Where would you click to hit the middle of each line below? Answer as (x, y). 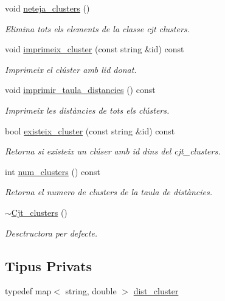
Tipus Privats (49, 265)
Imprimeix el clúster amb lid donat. (71, 69)
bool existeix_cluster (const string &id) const (90, 130)
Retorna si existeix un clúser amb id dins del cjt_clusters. (113, 151)
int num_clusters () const (53, 171)
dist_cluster (156, 291)
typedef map (28, 291)
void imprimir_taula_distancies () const (80, 90)
